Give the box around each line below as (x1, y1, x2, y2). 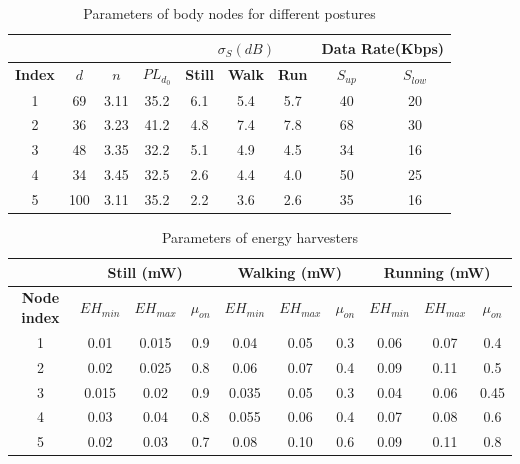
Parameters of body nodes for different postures (83, 3, 376, 23)
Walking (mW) (237, 261, 342, 282)
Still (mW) (107, 261, 183, 282)
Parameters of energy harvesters (161, 227, 359, 248)
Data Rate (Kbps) (321, 37, 445, 58)
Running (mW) (383, 261, 491, 282)
